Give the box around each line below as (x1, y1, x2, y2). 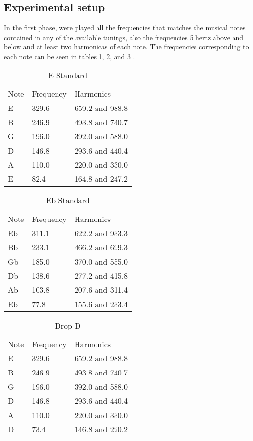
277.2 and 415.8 (74, 269, 128, 281)
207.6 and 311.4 (74, 284, 128, 295)
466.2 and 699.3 (74, 241, 128, 253)
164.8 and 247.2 (74, 173, 128, 184)
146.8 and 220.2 (74, 423, 128, 435)
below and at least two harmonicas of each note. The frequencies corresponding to (4, 42, 249, 52)
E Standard (48, 69, 88, 81)
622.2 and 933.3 (74, 227, 128, 239)
